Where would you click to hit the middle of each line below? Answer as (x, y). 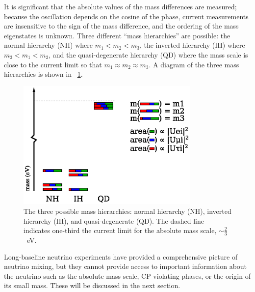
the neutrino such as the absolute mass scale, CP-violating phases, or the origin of (127, 276)
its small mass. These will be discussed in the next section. (92, 285)
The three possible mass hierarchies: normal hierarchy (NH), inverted (127, 211)
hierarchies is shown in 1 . (43, 74)
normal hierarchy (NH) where (48, 45)
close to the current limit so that (53, 64)
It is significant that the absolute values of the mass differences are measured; (120, 6)
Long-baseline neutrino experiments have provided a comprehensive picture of (121, 256)
